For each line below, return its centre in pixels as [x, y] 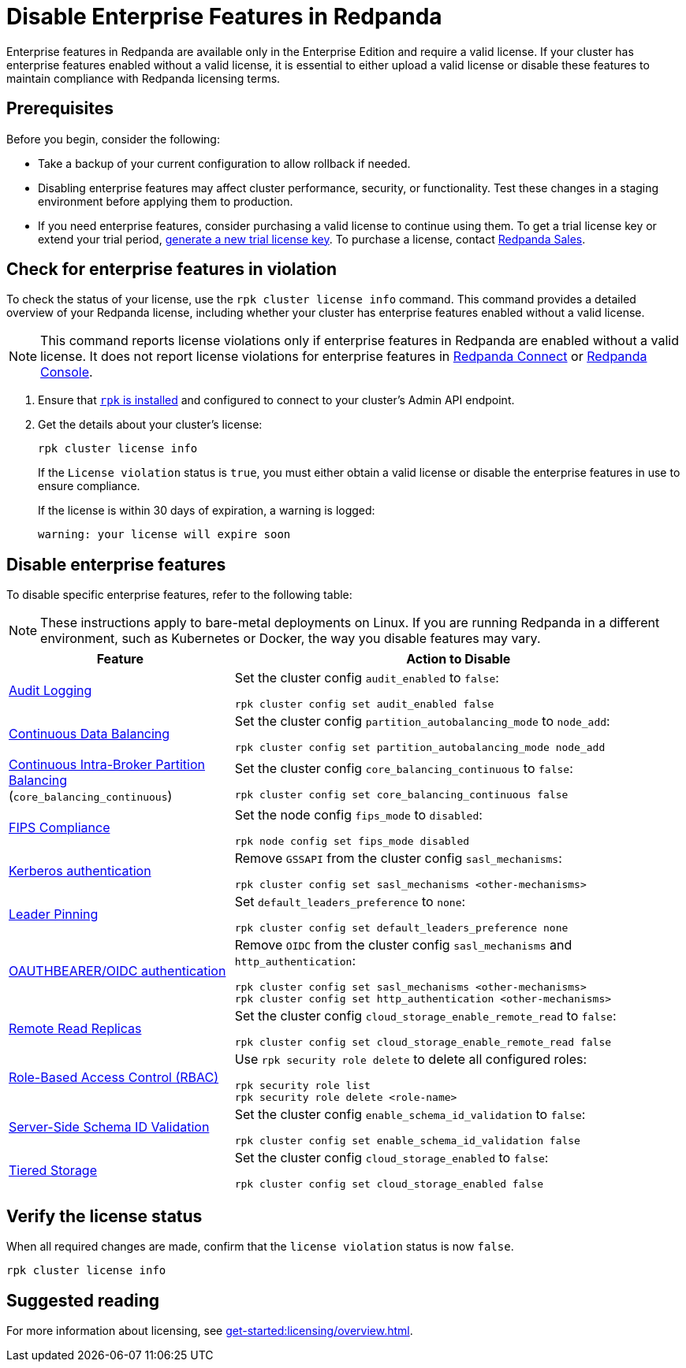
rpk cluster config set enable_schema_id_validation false [407, 1141]
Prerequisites [60, 109]
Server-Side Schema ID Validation [109, 1126]
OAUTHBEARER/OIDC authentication [117, 971]
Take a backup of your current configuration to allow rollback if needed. [224, 163]
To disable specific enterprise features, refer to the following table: [179, 595]
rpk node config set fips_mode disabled [352, 842]
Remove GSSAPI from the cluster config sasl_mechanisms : [398, 859]
